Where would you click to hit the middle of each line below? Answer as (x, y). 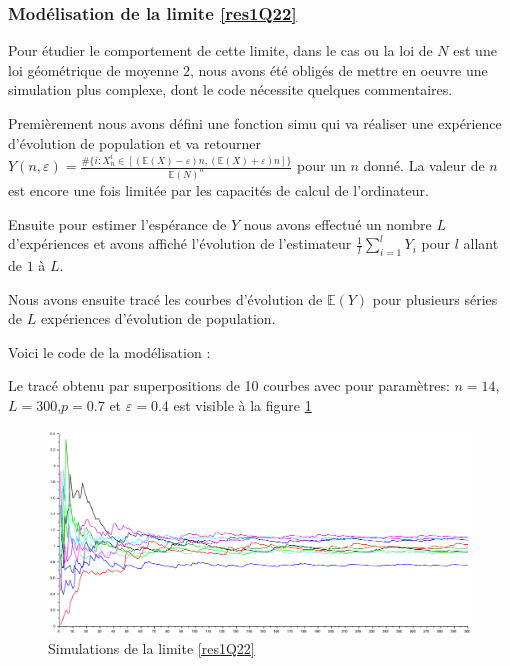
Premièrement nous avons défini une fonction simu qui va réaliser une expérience (255, 123)
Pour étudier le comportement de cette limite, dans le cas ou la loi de (220, 50)
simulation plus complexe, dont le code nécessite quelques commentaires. (230, 89)
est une (475, 50)
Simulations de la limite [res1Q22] (151, 648)
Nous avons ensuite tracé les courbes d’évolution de (165, 298)
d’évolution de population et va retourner (134, 142)
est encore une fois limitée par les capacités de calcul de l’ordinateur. (218, 190)
